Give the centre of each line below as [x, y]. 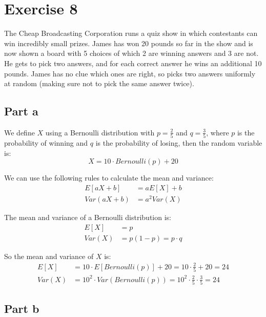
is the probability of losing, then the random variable [179, 143]
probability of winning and [46, 143]
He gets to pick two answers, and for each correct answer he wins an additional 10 [133, 63]
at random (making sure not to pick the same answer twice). [99, 83]
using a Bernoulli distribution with [100, 132]
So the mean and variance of [49, 256]
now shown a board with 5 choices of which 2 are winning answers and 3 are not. [131, 53]
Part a [21, 111]
